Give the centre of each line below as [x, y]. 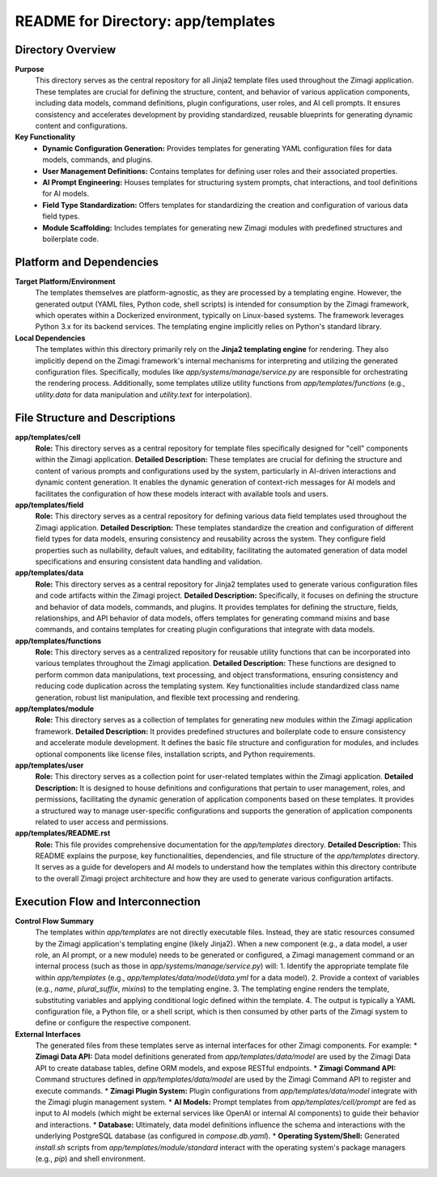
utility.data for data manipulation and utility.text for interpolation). [144, 394]
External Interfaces [48, 1034]
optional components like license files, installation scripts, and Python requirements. [175, 754]
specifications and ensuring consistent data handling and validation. [149, 561]
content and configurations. [81, 126]
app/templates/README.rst [63, 833]
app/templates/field [49, 505]
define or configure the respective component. [113, 1022]
